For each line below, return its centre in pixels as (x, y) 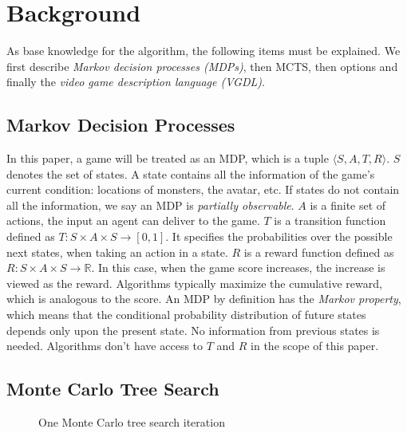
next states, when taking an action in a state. (117, 252)
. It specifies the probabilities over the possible (279, 236)
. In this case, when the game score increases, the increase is (238, 268)
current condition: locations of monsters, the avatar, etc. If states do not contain (203, 189)
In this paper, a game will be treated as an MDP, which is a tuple (168, 158)
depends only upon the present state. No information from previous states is (193, 330)
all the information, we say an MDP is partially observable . (150, 205)
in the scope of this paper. (315, 346)
